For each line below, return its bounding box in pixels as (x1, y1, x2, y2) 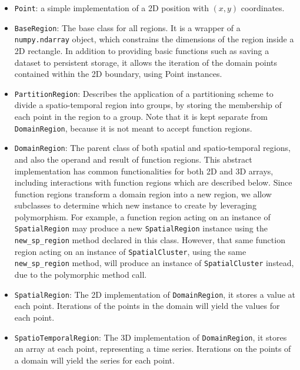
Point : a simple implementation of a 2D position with (14, 2, 209, 14)
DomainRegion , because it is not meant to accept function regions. (14, 122, 252, 134)
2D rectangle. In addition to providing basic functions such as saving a (14, 44, 269, 56)
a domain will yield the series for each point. (14, 354, 175, 366)
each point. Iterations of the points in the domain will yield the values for (14, 300, 280, 312)
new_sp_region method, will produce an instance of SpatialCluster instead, (14, 257, 294, 269)
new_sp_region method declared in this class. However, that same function (14, 234, 285, 246)
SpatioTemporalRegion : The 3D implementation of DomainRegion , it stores (14, 331, 287, 343)
